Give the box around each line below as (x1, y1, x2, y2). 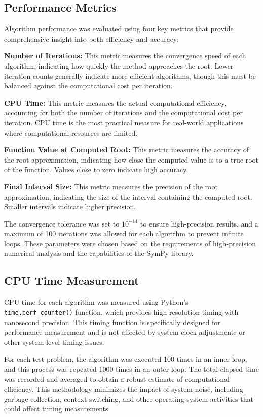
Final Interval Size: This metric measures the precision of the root (4, 181, 218, 191)
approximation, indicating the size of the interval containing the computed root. (4, 191, 252, 202)
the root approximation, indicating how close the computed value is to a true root (4, 154, 258, 165)
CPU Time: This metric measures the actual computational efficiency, (4, 97, 227, 108)
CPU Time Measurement (4, 273, 139, 288)
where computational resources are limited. (4, 127, 138, 138)
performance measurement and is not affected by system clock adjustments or (4, 327, 245, 337)
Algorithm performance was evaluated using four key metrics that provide (4, 23, 234, 34)
